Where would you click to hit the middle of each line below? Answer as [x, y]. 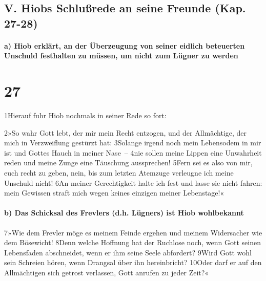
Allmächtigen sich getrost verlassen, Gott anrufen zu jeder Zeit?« [107, 272]
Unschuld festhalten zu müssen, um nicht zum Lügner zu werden [121, 56]
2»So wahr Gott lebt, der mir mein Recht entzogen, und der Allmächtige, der [125, 132]
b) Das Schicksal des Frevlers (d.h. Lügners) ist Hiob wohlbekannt [124, 213]
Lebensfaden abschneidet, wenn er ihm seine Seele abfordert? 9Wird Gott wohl [128, 252]
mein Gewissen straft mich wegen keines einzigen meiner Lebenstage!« [114, 193]
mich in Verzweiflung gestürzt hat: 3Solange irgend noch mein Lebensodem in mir [133, 143]
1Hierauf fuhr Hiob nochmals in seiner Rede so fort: [85, 115]
